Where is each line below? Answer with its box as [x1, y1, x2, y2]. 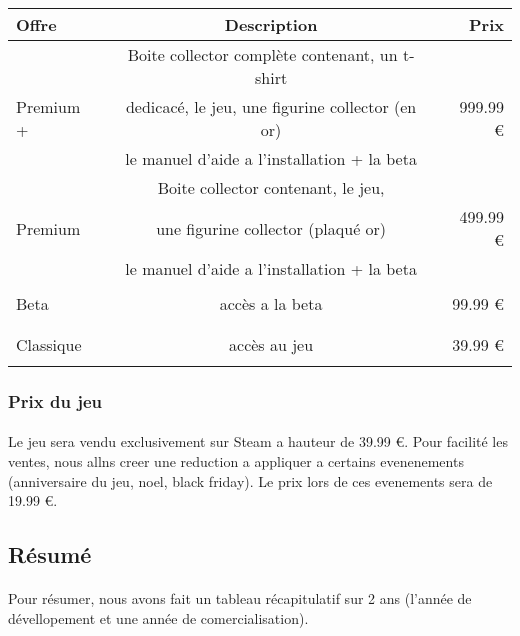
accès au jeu [229, 333, 314, 356]
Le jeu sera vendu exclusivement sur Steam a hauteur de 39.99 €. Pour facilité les [8, 431, 508, 452]
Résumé [8, 539, 92, 570]
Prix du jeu [8, 388, 103, 413]
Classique [16, 333, 82, 356]
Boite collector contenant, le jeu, [157, 176, 385, 199]
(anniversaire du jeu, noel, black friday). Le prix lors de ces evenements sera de [8, 470, 493, 491]
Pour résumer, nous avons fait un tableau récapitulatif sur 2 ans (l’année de [8, 588, 472, 609]
